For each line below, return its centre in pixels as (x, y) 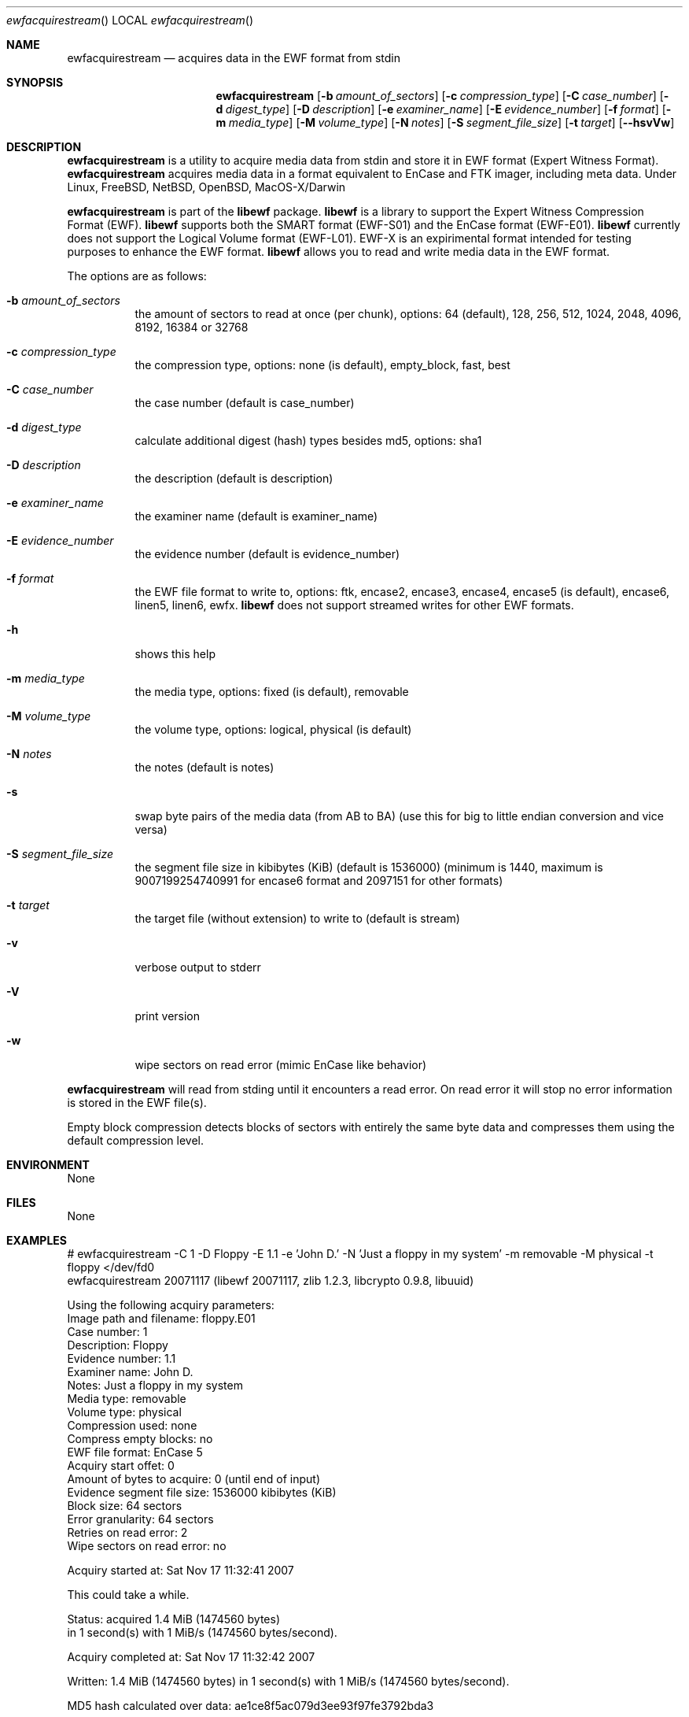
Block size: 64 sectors (125, 1506)
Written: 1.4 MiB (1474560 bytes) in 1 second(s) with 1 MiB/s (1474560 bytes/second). (288, 1681)
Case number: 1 (107, 1332)
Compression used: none (132, 1425)
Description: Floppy (118, 1345)
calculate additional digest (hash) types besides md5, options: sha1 (308, 440)
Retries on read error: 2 (127, 1532)
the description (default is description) (234, 478)
